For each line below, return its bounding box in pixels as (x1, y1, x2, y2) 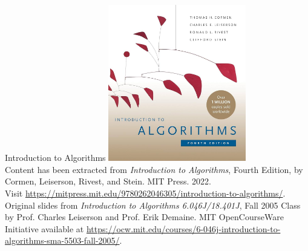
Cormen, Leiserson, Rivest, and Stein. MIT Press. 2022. (5, 175, 211, 187)
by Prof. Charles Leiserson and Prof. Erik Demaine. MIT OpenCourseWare (5, 210, 284, 223)
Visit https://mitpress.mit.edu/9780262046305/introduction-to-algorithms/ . (5, 187, 286, 200)
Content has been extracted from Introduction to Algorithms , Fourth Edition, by (5, 163, 303, 175)
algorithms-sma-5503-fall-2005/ (5, 234, 120, 247)
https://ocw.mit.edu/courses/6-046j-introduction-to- (86, 222, 281, 235)
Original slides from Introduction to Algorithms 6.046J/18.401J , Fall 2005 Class (5, 198, 301, 211)
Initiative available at (5, 222, 84, 235)
